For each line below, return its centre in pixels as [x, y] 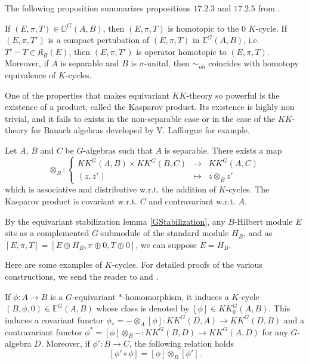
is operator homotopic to [181, 51]
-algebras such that [118, 150]
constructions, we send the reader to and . [82, 276]
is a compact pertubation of [99, 40]
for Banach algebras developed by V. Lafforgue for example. [140, 130]
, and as [258, 233]
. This [279, 308]
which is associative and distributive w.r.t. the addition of [110, 189]
